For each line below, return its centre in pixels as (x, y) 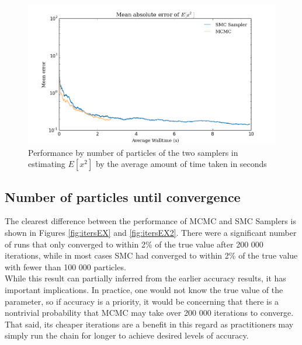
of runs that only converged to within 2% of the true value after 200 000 (134, 244)
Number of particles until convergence (123, 196)
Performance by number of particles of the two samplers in (133, 152)
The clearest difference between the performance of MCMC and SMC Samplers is (150, 221)
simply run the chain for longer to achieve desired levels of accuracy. (127, 335)
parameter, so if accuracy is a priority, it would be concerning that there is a (142, 301)
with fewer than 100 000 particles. (65, 266)
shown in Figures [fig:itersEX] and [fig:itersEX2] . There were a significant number (151, 233)
